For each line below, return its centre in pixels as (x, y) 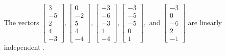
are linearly (205, 22)
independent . (24, 47)
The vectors (22, 22)
